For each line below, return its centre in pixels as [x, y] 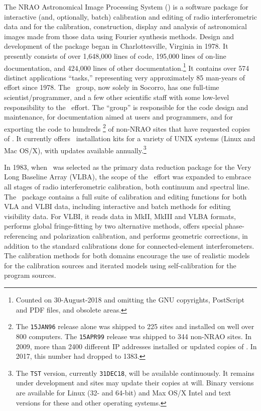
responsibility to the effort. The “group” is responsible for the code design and [126, 107]
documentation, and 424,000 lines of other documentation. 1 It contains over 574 [127, 67]
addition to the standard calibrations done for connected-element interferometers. [129, 245]
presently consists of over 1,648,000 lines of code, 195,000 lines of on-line [115, 56]
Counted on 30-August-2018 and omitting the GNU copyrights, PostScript [130, 299]
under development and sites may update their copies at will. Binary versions [135, 383]
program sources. [30, 275]
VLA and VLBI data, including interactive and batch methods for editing [117, 206]
